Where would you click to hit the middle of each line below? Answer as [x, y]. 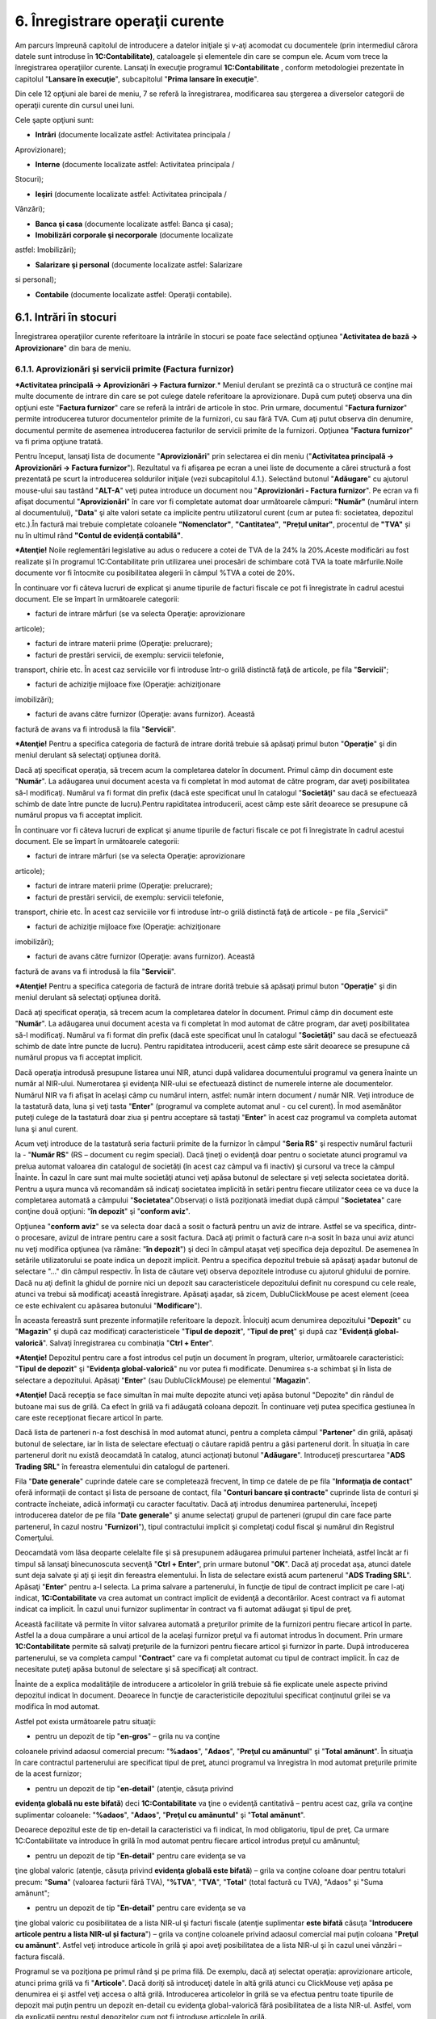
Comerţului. [34, 1538]
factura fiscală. [40, 1956]
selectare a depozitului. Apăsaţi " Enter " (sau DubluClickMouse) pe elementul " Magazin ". [163, 1380]
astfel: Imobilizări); [46, 250]
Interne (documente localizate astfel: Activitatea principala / [135, 165]
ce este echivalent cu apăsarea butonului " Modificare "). [109, 1305]
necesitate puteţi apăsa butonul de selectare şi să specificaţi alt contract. [136, 1669]
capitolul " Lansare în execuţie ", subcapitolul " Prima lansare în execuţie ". [137, 79]
